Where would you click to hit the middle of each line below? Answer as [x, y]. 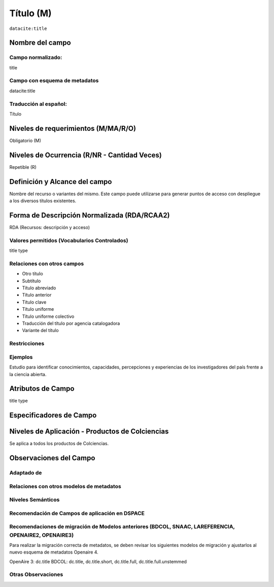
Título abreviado [39, 288]
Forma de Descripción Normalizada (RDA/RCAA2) [90, 215]
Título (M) [30, 13]
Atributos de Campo [42, 389]
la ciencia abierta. [28, 374]
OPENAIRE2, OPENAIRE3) [42, 535]
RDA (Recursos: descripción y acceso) [50, 227]
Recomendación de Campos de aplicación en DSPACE [77, 513]
